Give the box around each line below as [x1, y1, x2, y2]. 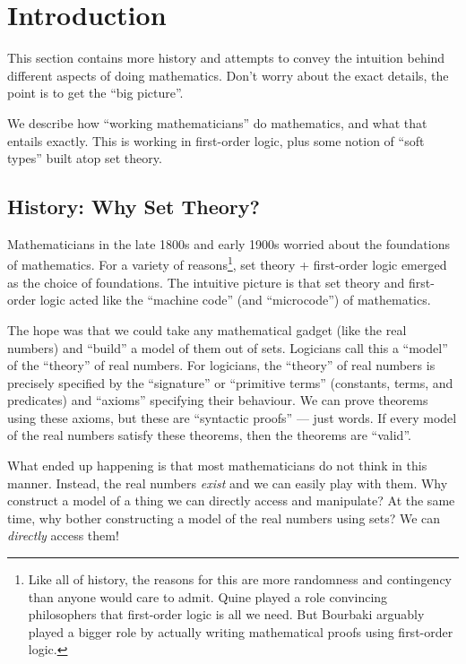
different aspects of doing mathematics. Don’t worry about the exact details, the [7, 65, 449, 84]
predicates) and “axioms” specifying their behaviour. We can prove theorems [7, 391, 428, 410]
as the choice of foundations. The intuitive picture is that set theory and [7, 272, 405, 291]
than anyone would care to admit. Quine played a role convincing [28, 587, 388, 606]
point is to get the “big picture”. [7, 83, 184, 102]
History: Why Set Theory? [7, 193, 260, 220]
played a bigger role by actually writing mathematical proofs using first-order [28, 622, 453, 641]
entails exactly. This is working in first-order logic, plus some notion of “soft [7, 131, 425, 150]
